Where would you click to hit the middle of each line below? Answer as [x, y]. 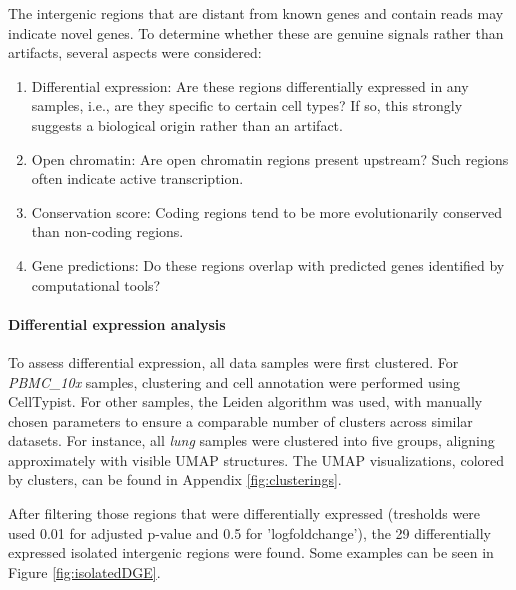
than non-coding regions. [107, 231]
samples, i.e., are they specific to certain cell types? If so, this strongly [247, 105]
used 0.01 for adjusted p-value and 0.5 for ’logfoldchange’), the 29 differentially [249, 532]
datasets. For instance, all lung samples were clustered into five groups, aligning [251, 440]
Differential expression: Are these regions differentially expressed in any [250, 85]
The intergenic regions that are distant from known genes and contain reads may [256, 13]
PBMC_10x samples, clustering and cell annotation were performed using [234, 381]
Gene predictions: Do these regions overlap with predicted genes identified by [268, 264]
